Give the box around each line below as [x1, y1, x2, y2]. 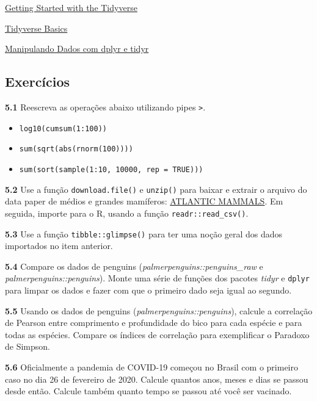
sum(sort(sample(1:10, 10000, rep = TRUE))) [19, 165, 203, 174]
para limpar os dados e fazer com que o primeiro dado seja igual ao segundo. [5, 284, 292, 297]
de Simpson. [5, 340, 50, 353]
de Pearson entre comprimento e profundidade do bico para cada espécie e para [5, 316, 302, 329]
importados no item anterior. [5, 239, 113, 252]
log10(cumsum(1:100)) [19, 124, 107, 133]
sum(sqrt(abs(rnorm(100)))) [19, 145, 133, 154]
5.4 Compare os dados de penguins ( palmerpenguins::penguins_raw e [5, 259, 263, 272]
